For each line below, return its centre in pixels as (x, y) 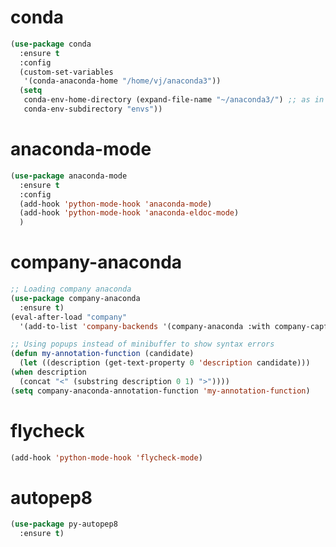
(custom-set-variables (66, 72)
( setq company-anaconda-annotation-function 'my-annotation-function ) (160, 391)
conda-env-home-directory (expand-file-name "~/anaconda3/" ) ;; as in (174, 100)
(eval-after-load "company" (69, 317)
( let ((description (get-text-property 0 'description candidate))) (165, 363)
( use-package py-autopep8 (64, 524)
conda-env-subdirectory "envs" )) (93, 109)
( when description (48, 372)
